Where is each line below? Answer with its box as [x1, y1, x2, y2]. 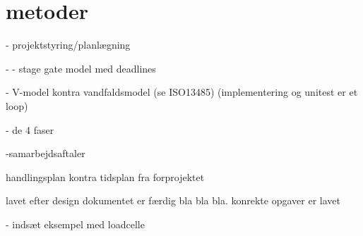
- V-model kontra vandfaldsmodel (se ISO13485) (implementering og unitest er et [6, 85, 358, 99]
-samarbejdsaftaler [6, 146, 85, 161]
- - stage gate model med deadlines [6, 61, 156, 75]
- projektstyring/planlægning [6, 37, 131, 52]
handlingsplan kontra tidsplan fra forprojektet [6, 169, 205, 184]
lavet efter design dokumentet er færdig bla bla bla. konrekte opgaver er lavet [6, 193, 340, 208]
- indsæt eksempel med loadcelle [6, 216, 145, 231]
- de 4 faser [6, 122, 54, 137]
